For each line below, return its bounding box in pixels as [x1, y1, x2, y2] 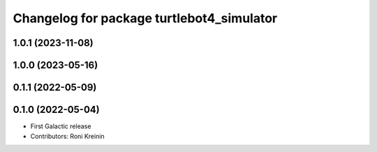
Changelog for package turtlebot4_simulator [13, 10, 278, 26]
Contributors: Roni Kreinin [30, 132, 105, 140]
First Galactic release [30, 122, 91, 130]
